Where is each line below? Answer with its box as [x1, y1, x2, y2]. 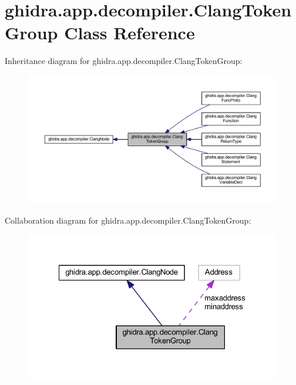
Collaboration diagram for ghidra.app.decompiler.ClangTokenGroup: [5, 214, 251, 226]
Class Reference [64, 21, 195, 45]
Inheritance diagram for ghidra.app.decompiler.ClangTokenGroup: [5, 55, 243, 67]
